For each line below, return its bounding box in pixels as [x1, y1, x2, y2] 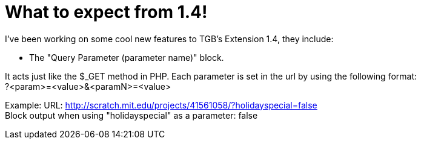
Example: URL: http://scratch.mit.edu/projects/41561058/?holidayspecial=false [5, 99, 317, 110]
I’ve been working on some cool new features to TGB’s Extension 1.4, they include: [5, 33, 334, 44]
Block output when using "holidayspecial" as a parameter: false [5, 110, 258, 121]
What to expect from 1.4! [5, 2, 208, 22]
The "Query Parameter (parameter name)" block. [29, 52, 224, 63]
